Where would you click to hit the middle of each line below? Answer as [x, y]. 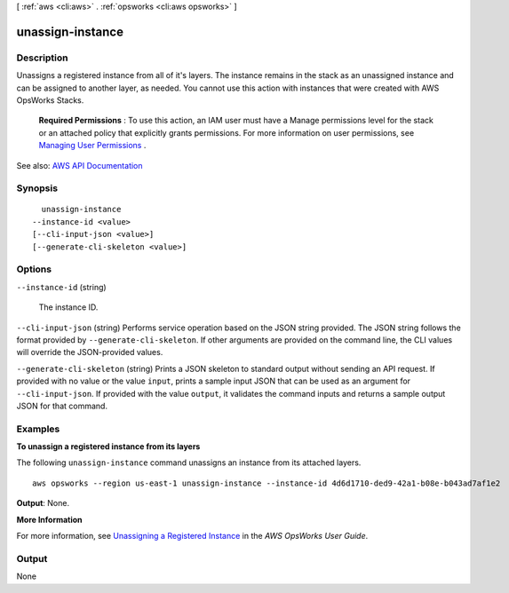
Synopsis [37, 188]
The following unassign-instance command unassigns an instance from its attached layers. [189, 463]
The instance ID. [68, 307]
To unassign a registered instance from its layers [108, 447]
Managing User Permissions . [92, 146]
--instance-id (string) [61, 287]
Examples [38, 429]
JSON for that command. [62, 406]
